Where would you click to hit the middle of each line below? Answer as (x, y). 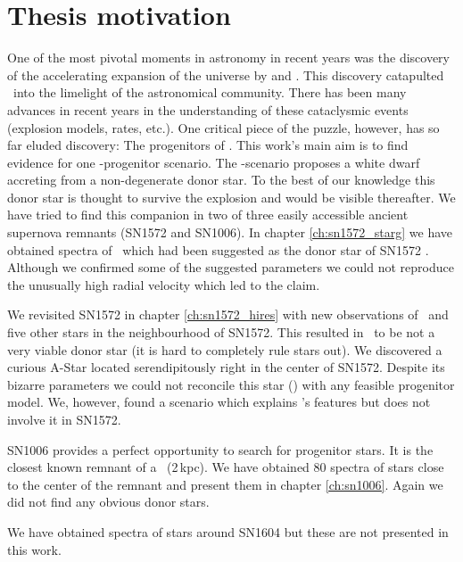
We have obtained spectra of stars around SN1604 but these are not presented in (228, 531)
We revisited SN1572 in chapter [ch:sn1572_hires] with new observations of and (228, 314)
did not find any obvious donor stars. (108, 502)
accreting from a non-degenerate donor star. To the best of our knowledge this (221, 180)
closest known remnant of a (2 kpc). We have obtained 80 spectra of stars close (226, 467)
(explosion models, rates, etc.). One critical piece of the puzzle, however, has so (223, 127)
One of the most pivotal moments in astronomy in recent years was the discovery (228, 58)
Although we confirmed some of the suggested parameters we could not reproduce (231, 267)
